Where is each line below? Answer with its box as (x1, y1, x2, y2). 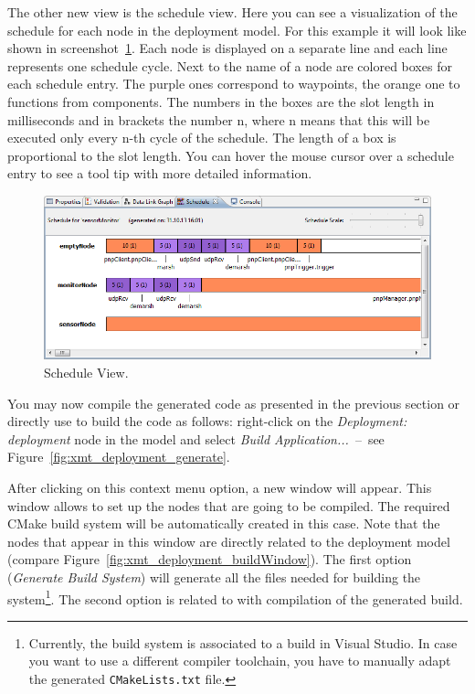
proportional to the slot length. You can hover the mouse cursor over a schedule (7, 145, 454, 165)
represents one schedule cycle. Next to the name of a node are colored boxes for (7, 56, 452, 75)
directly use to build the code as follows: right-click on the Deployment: (7, 411, 407, 431)
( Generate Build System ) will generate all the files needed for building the (7, 568, 421, 586)
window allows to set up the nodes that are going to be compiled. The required (7, 496, 450, 515)
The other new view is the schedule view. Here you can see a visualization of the (7, 3, 458, 21)
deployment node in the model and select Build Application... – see (7, 429, 385, 448)
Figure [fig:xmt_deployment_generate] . (7, 447, 230, 466)
